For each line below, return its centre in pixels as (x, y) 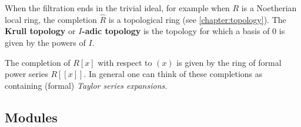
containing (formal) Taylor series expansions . (86, 85)
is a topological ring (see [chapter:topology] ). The (197, 19)
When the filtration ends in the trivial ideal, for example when (117, 8)
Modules (31, 117)
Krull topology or (40, 31)
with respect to (125, 62)
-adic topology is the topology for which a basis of (176, 31)
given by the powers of (45, 42)
